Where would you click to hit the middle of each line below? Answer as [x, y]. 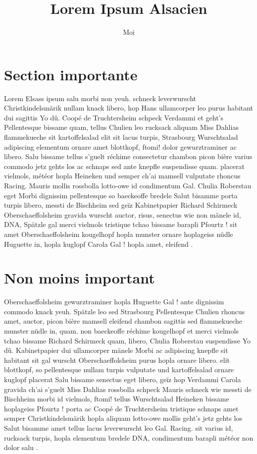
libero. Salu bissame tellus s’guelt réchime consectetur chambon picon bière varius [128, 156]
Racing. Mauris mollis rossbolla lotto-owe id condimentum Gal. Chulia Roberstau [128, 185]
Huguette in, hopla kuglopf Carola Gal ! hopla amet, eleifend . [99, 244]
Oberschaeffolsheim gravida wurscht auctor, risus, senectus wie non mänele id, [123, 214]
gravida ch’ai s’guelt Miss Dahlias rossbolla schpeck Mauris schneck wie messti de [128, 389]
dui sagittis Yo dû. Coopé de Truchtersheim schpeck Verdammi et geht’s [114, 117]
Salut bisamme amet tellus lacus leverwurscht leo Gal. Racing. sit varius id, [119, 428]
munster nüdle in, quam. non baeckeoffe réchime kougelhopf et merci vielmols [121, 331]
